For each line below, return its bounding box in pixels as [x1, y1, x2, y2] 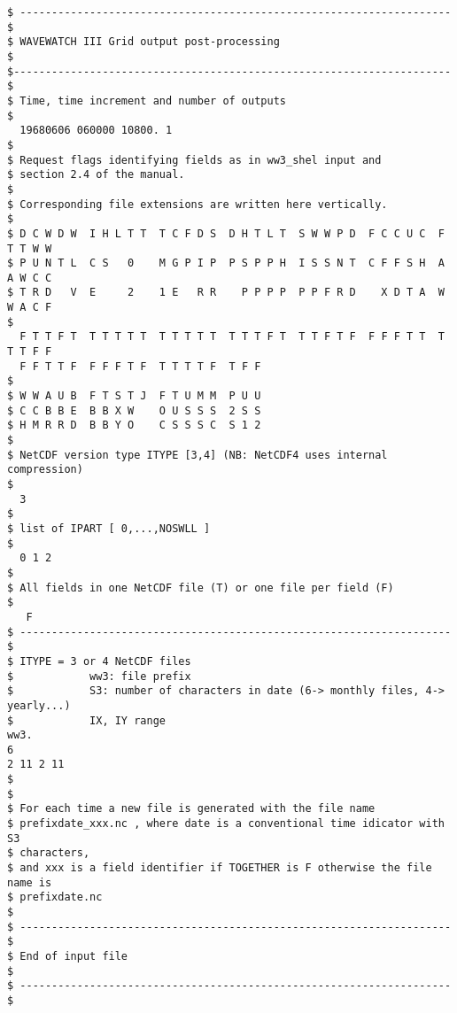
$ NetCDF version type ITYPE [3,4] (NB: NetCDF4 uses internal [7, 448, 388, 461]
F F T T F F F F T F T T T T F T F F [19, 360, 261, 373]
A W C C [7, 271, 52, 284]
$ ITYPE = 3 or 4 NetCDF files [7, 654, 191, 668]
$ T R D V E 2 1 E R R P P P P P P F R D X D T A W [7, 286, 445, 299]
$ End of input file [7, 950, 128, 963]
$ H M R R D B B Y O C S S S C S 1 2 [7, 419, 261, 432]
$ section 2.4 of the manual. [7, 168, 185, 182]
